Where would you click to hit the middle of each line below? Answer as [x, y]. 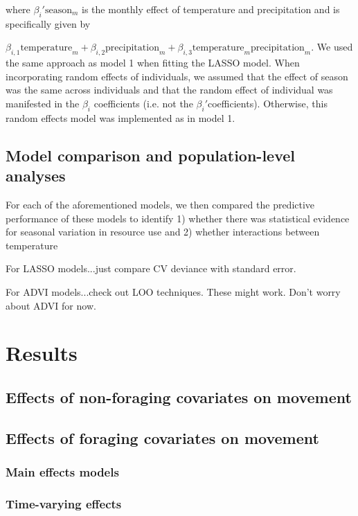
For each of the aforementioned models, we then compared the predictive [160, 204]
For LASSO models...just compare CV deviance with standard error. [151, 268]
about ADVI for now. [51, 305]
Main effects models [62, 471]
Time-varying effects [64, 503]
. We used [332, 47]
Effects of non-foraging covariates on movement [179, 397]
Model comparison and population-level [151, 155]
